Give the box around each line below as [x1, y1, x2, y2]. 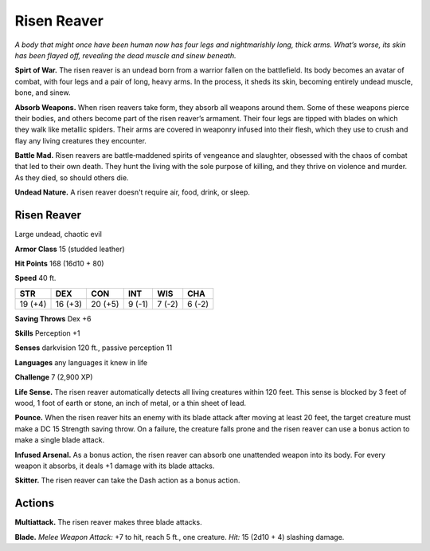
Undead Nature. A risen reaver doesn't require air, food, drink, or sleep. [14, 187, 251, 197]
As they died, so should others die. [14, 172, 129, 183]
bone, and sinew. [14, 88, 71, 97]
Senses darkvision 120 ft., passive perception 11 [14, 343, 173, 352]
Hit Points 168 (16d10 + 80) [14, 258, 104, 268]
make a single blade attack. [14, 435, 105, 445]
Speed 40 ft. [14, 274, 57, 283]
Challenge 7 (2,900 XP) [14, 372, 93, 382]
